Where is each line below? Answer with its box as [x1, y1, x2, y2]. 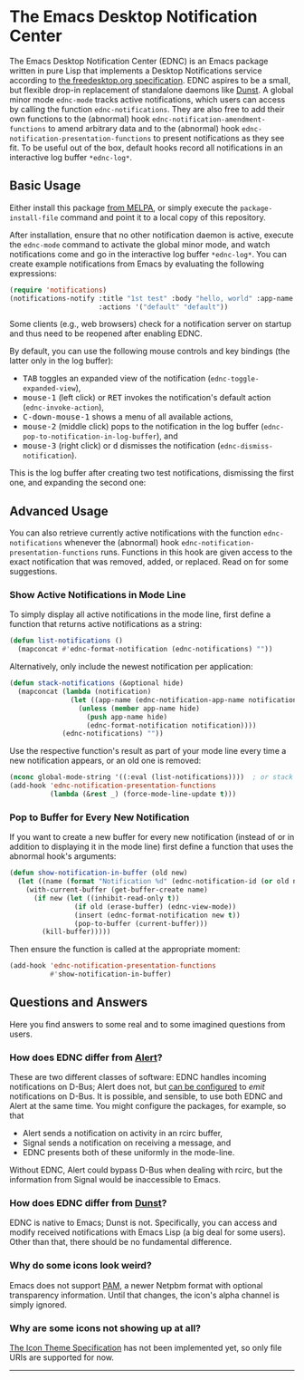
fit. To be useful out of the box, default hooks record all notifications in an [9, 142, 283, 153]
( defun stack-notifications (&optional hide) [9, 679, 184, 688]
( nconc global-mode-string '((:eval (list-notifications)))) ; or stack [9, 773, 294, 782]
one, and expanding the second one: [9, 478, 147, 488]
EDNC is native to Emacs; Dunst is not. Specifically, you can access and [9, 1217, 278, 1229]
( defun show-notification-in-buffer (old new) [9, 868, 188, 878]
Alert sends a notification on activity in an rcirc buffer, [22, 1128, 223, 1139]
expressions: [9, 267, 57, 278]
